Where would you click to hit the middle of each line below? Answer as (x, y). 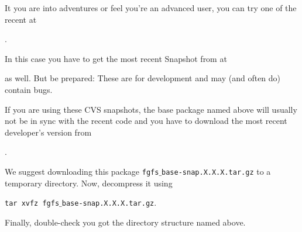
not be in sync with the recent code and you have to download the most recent (146, 121)
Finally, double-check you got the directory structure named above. (125, 222)
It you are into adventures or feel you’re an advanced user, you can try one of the (151, 8)
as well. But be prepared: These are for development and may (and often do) (143, 78)
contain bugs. (29, 89)
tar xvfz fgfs (32, 204)
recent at (21, 19)
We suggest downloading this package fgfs (82, 171)
